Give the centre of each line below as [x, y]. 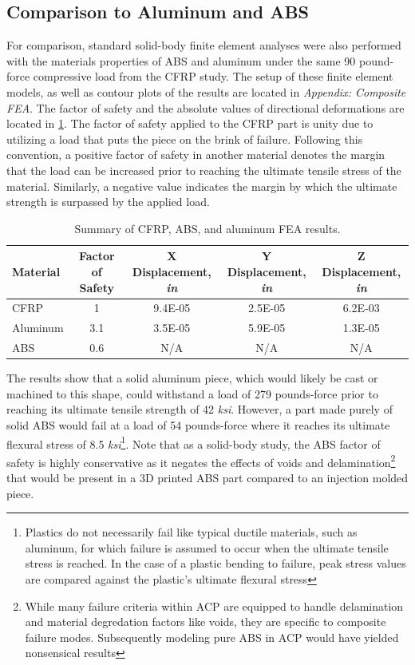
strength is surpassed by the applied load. [108, 202]
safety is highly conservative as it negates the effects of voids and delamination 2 [201, 461]
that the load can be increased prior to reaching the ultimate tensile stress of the [204, 170]
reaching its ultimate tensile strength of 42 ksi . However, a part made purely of [200, 409]
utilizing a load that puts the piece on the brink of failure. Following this [185, 139]
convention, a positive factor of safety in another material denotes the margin [196, 154]
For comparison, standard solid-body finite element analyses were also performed [204, 45]
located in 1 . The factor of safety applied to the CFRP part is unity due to [190, 123]
